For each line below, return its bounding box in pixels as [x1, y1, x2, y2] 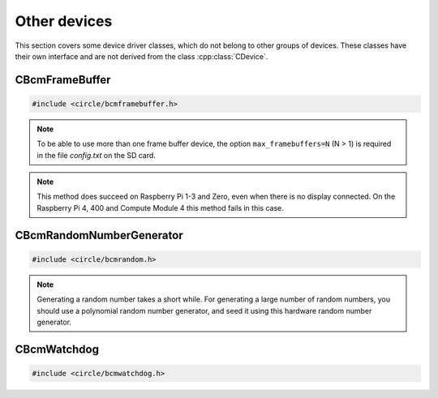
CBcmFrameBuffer [15, 73, 111, 87]
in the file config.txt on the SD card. [36, 150, 156, 160]
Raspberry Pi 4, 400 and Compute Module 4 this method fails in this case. [36, 203, 284, 212]
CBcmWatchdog [15, 342, 99, 356]
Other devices [15, 12, 113, 30]
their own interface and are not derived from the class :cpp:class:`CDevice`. [15, 51, 268, 61]
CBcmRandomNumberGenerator [15, 228, 183, 242]
